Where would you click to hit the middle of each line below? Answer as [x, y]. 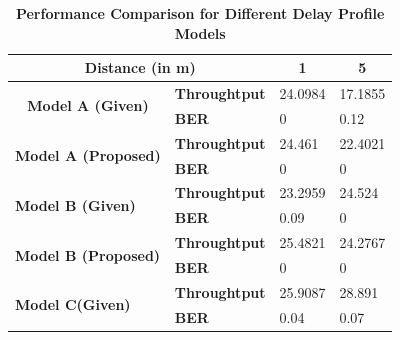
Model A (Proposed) [88, 155]
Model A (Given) [88, 105]
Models [200, 32]
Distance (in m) [140, 67]
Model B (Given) [75, 204]
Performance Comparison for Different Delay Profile [200, 13]
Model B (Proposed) [88, 254]
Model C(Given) [73, 304]
